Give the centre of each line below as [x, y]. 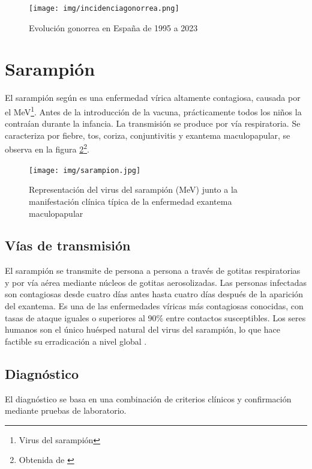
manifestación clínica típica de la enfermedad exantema [130, 201]
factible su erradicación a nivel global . [76, 341]
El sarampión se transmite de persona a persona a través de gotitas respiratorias [153, 271]
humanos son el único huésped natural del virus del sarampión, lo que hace [143, 329]
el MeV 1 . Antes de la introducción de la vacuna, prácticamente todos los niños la [153, 110]
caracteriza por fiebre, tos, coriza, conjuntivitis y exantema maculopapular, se [148, 135]
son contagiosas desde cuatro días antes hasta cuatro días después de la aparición [154, 294]
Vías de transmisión [68, 245]
